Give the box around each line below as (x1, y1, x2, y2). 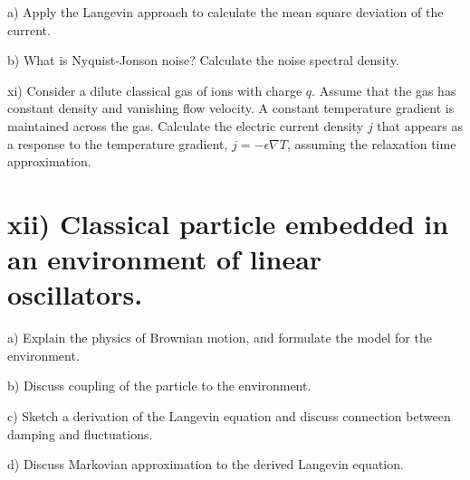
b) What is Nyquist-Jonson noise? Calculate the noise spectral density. (7, 51, 399, 70)
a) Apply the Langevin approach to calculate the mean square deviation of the (7, 3, 444, 21)
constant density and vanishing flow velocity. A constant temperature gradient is (7, 99, 455, 118)
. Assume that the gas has (312, 80, 456, 99)
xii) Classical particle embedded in (7, 204, 449, 241)
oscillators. (7, 276, 143, 313)
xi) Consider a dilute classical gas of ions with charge (7, 80, 302, 99)
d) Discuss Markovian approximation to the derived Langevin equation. (7, 455, 404, 474)
